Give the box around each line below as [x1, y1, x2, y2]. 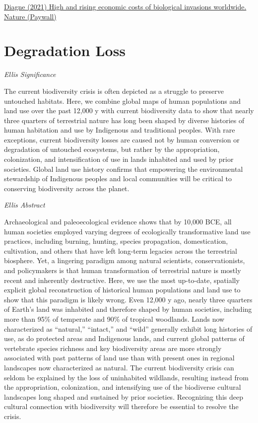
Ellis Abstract [4, 200, 45, 210]
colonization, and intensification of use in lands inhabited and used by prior [4, 154, 234, 164]
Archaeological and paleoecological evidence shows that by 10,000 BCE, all [4, 216, 232, 227]
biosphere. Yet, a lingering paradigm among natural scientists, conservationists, [4, 255, 245, 266]
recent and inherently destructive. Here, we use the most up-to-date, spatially [4, 275, 240, 285]
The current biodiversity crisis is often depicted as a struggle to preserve [4, 85, 224, 96]
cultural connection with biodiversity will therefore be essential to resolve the [4, 401, 239, 412]
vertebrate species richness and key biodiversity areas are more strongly [4, 343, 222, 353]
